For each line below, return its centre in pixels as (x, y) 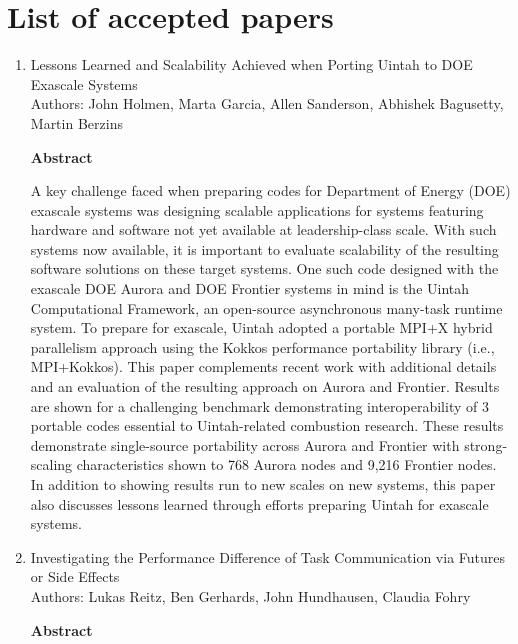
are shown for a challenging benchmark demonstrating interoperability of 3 (259, 405)
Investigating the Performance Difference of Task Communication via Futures (268, 556)
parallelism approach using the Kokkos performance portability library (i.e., (262, 346)
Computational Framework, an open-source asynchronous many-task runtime (266, 307)
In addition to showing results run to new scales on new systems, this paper (263, 484)
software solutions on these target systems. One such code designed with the (264, 268)
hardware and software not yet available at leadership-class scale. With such (263, 229)
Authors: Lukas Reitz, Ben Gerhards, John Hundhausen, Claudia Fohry (250, 595)
